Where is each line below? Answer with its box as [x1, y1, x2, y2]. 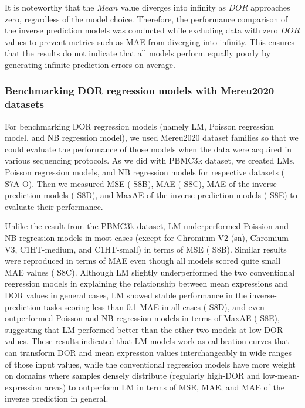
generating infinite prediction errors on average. [5, 58, 175, 70]
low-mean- [263, 369, 300, 382]
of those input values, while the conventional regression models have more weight [5, 358, 296, 370]
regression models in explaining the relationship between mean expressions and [5, 277, 288, 290]
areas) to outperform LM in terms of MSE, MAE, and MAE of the [44, 380, 284, 393]
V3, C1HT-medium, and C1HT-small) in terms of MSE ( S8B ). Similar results [5, 243, 287, 255]
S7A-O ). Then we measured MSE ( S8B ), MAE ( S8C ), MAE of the [5, 177, 250, 189]
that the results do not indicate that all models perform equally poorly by [5, 47, 271, 59]
